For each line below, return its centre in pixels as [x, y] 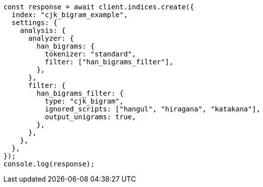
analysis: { [43, 30]
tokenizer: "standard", [90, 54]
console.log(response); [49, 164]
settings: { [34, 23]
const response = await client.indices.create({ [99, 7]
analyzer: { [51, 38]
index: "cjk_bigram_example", [70, 15]
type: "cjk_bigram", [84, 101]
